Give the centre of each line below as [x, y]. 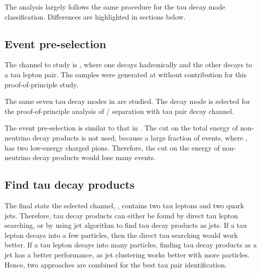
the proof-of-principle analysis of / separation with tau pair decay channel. [119, 111]
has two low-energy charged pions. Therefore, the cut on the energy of [112, 147]
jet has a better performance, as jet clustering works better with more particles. [127, 254]
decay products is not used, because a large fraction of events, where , [140, 137]
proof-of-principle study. [41, 84]
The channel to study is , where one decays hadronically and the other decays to [128, 64]
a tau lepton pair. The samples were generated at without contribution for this [126, 74]
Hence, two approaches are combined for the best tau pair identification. [116, 264]
